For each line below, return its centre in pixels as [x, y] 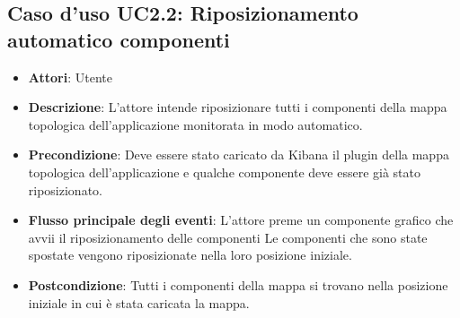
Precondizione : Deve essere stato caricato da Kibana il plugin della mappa [239, 155]
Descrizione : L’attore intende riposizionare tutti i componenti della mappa [238, 107]
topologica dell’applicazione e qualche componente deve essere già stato [224, 172]
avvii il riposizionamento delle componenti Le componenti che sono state [228, 237]
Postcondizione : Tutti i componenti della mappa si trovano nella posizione [238, 284]
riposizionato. [65, 189]
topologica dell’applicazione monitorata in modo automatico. [195, 124]
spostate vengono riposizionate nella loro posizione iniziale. [190, 255]
